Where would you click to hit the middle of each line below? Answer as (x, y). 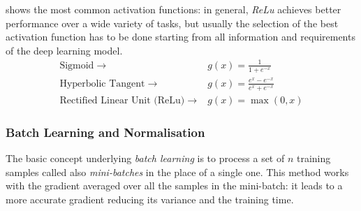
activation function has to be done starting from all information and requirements (180, 37)
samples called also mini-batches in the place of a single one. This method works (177, 172)
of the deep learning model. (64, 50)
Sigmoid (77, 65)
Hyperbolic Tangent (102, 83)
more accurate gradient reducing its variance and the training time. (150, 199)
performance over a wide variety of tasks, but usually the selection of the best (172, 23)
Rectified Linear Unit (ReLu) (122, 100)
